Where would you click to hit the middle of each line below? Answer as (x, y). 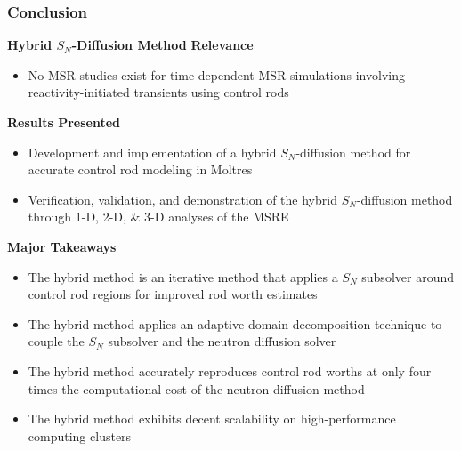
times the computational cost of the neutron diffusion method (196, 388)
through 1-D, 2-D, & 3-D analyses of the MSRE (158, 217)
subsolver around (408, 276)
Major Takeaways (62, 246)
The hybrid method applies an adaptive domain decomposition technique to (235, 323)
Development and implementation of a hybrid (152, 152)
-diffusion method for (353, 152)
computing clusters (80, 435)
